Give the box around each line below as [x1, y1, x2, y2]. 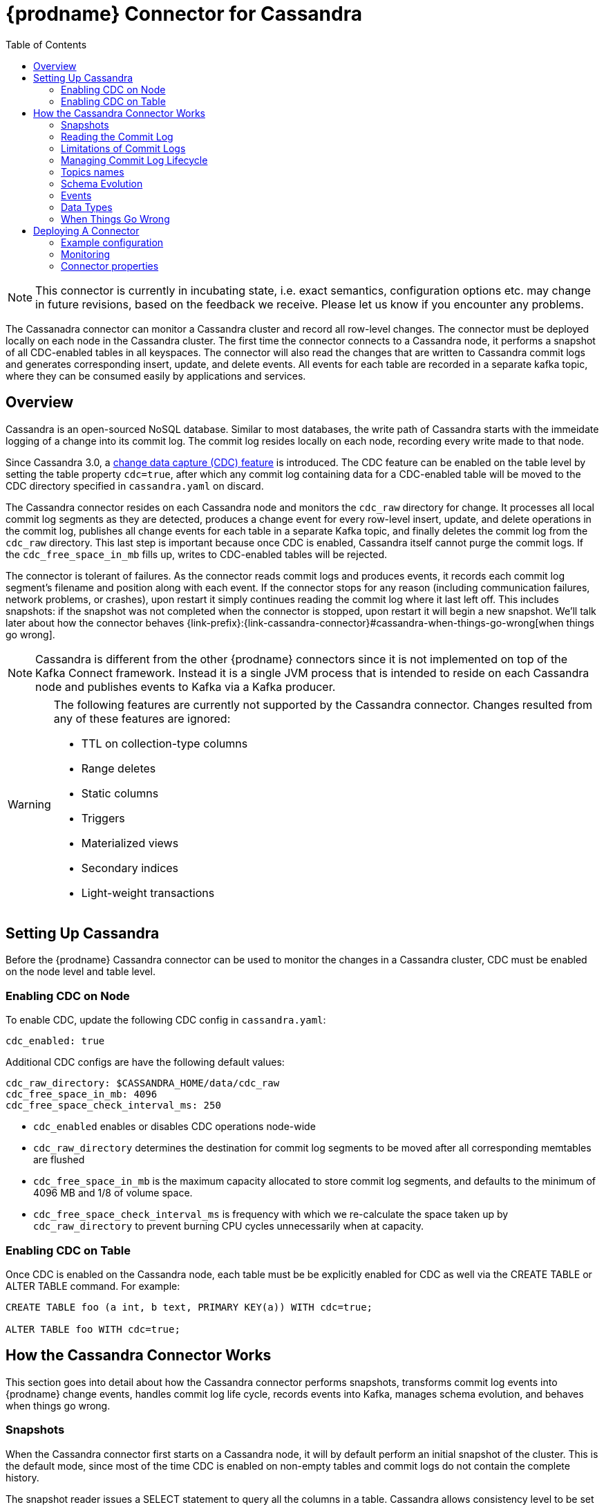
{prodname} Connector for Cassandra [6, 2, 362, 26]
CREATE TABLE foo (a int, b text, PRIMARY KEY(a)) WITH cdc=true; [6, 1301, 373, 1313]
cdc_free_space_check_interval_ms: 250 [6, 1100, 221, 1111]
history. [6, 1471, 39, 1483]
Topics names [61, 165, 124, 178]
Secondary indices [81, 860, 179, 875]
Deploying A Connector [33, 224, 140, 237]
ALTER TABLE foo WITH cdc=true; [6, 1323, 180, 1335]
